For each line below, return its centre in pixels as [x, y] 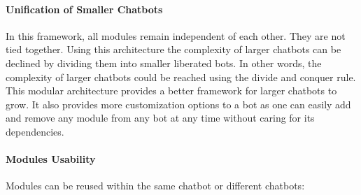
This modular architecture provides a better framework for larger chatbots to [171, 91]
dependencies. [35, 131]
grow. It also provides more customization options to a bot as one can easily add [178, 104]
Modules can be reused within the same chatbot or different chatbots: [155, 186]
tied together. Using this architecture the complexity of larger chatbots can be [174, 49]
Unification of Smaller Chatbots [84, 9]
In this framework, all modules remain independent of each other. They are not [176, 35]
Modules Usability [51, 159]
